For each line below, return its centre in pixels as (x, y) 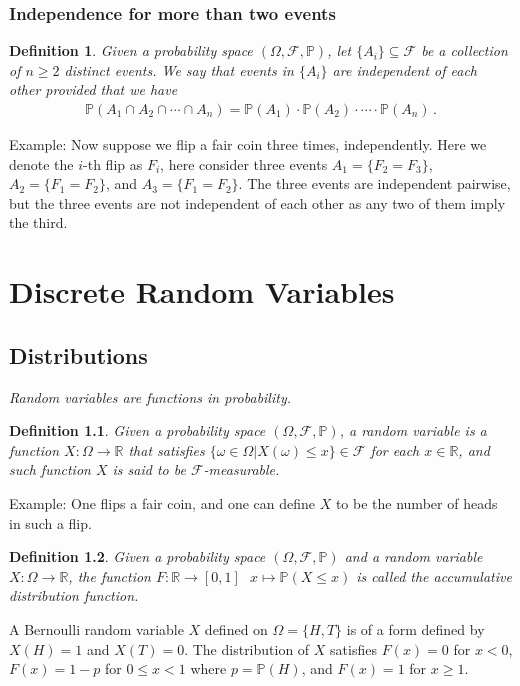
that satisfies (166, 449)
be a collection (464, 50)
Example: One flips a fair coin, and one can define (162, 502)
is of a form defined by (415, 628)
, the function (109, 575)
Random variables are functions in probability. (150, 396)
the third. (38, 222)
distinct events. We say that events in (179, 69)
